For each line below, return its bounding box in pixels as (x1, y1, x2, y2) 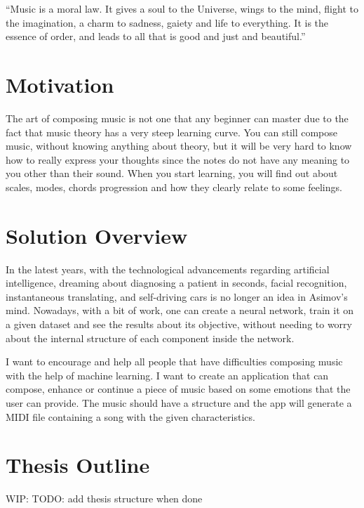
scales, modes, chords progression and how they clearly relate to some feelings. (6, 179, 342, 194)
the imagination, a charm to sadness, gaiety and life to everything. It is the (6, 15, 329, 30)
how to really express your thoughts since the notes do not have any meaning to (6, 152, 350, 167)
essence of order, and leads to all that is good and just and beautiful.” (6, 29, 306, 44)
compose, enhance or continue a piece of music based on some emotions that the (6, 382, 351, 396)
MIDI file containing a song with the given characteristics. (6, 409, 255, 424)
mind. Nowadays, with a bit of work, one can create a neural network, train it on (6, 303, 354, 318)
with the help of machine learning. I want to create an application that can (6, 367, 329, 382)
